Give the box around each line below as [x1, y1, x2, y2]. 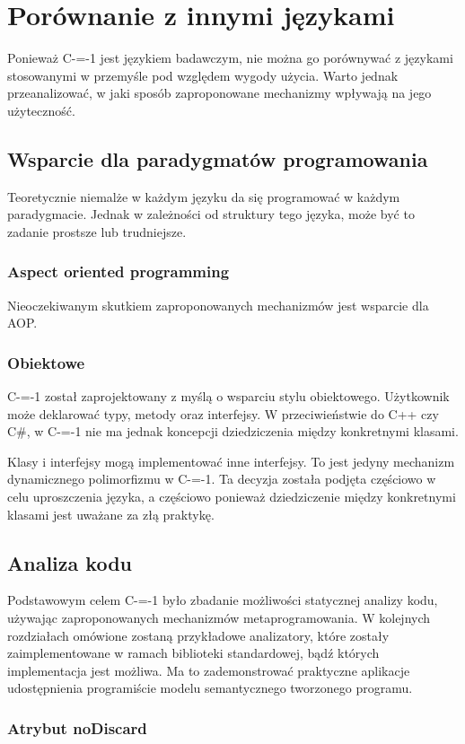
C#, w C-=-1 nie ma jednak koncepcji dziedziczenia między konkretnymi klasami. [7, 422, 459, 441]
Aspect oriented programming [7, 260, 230, 283]
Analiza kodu [7, 548, 132, 576]
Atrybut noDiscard [7, 716, 147, 739]
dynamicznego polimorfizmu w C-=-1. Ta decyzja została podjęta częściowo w [7, 469, 436, 488]
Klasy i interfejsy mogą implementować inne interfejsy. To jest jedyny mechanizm [7, 451, 455, 470]
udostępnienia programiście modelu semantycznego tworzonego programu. [7, 678, 413, 697]
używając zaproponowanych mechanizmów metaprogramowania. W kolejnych [7, 608, 431, 627]
